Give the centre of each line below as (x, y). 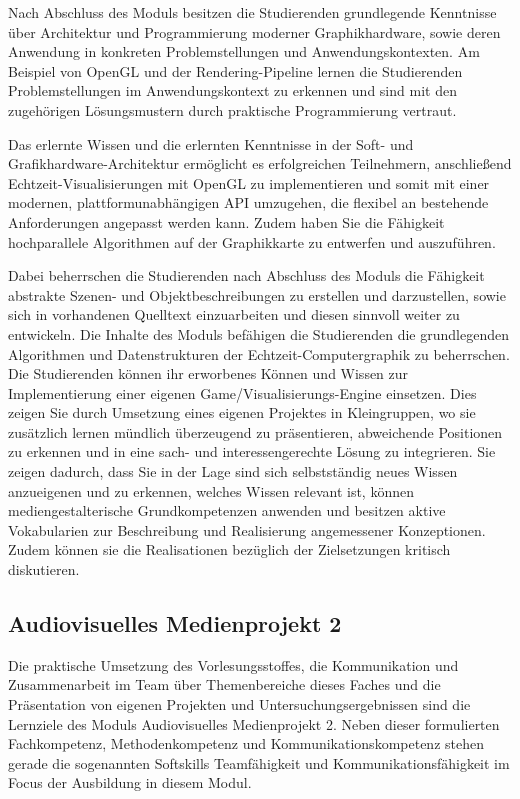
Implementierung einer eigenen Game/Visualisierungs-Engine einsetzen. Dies (242, 392)
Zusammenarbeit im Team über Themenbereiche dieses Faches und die (224, 684)
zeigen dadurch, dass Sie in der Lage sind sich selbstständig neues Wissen (233, 471)
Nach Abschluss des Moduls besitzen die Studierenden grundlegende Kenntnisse (252, 12)
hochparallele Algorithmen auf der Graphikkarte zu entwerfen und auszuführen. (252, 241)
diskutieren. (44, 569)
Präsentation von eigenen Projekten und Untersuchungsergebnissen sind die (239, 704)
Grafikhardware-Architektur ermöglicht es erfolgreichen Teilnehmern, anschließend (260, 163)
